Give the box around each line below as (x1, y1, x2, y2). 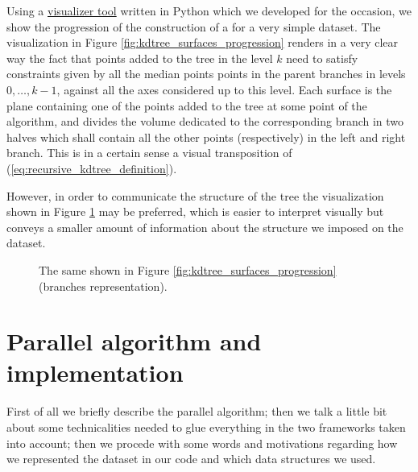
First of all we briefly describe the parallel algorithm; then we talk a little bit (6, 403, 387, 420)
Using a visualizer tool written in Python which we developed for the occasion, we (6, 2, 412, 19)
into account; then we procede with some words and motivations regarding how (6, 434, 398, 451)
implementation (6, 356, 184, 389)
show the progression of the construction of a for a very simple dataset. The (6, 18, 381, 35)
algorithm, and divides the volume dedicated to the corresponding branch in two (6, 113, 404, 130)
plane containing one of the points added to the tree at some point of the (6, 97, 367, 114)
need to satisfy (286, 49, 358, 66)
